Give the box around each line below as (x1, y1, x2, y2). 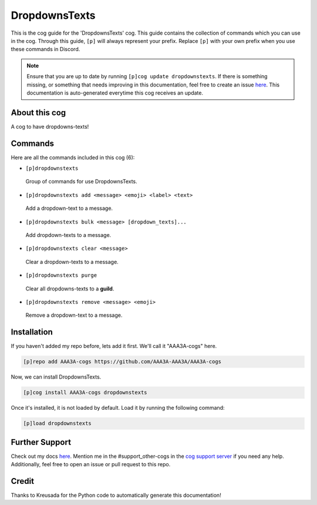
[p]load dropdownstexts (23, 420, 92, 427)
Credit (11, 476, 35, 486)
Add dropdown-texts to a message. (25, 232, 112, 239)
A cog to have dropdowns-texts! (11, 123, 89, 130)
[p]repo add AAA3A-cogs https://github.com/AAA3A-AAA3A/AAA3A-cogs (23, 359, 222, 365)
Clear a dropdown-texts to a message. (25, 258, 119, 265)
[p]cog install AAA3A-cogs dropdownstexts (23, 389, 147, 396)
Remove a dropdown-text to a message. (25, 312, 123, 319)
